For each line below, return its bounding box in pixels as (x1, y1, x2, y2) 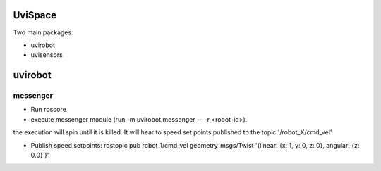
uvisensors (30, 51, 63, 59)
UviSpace (13, 9, 56, 21)
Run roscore (30, 106, 66, 114)
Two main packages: (13, 28, 73, 37)
